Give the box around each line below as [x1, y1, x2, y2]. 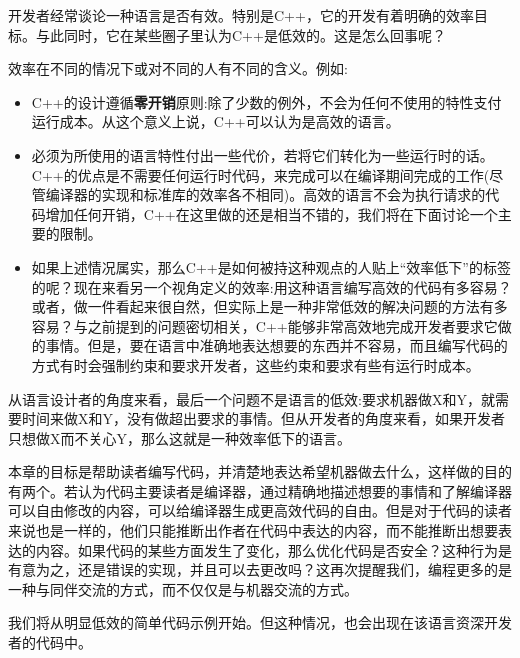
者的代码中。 [8, 632, 92, 653]
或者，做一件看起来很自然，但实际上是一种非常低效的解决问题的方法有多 [31, 296, 508, 317]
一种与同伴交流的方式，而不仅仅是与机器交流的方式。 [8, 578, 358, 599]
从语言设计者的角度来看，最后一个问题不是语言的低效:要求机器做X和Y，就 [8, 388, 495, 409]
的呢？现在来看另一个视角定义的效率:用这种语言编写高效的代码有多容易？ [31, 276, 512, 297]
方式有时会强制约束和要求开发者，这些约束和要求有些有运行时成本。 [31, 354, 480, 375]
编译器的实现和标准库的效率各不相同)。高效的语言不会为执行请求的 [45, 184, 486, 205]
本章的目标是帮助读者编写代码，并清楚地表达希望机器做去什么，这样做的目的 [8, 461, 512, 482]
